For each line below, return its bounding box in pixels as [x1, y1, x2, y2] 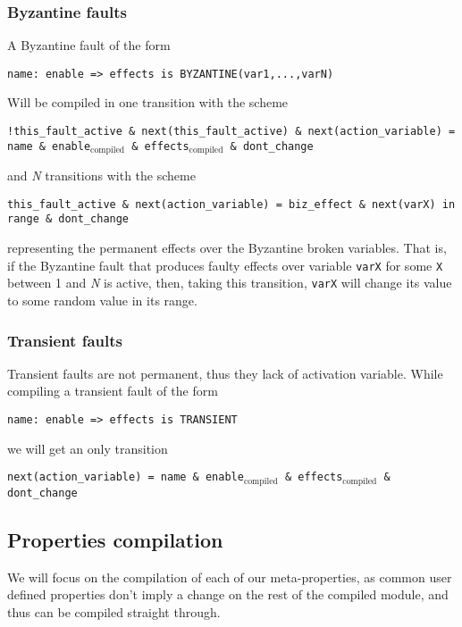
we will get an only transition [7, 439, 168, 457]
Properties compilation [7, 525, 223, 553]
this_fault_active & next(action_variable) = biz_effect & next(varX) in [7, 197, 456, 211]
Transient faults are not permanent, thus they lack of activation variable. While [7, 364, 443, 382]
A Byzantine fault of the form [7, 36, 171, 54]
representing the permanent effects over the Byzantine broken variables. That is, [7, 238, 447, 257]
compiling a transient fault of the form [7, 381, 218, 400]
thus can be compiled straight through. [7, 602, 221, 621]
